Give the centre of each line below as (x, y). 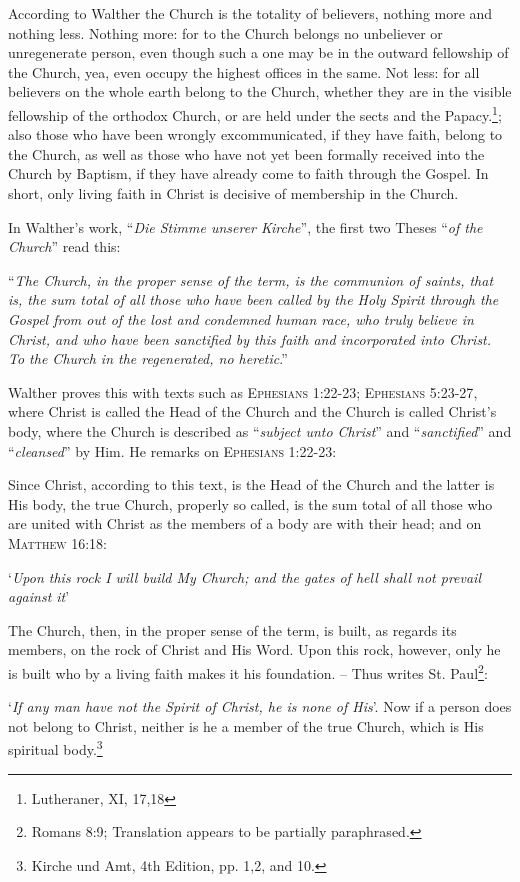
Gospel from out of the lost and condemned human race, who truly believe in (241, 318)
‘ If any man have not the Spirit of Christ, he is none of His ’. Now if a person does (260, 706)
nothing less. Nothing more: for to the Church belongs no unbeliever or (225, 32)
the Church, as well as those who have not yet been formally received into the (246, 153)
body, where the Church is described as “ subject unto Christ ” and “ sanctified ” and (260, 430)
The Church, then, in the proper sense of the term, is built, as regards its (232, 629)
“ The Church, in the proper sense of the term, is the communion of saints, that (251, 279)
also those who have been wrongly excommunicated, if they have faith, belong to (255, 134)
